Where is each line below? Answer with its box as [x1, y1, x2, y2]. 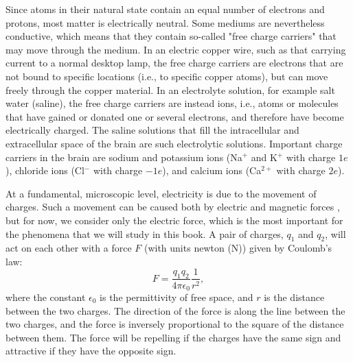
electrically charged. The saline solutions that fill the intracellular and [5, 123, 299, 137]
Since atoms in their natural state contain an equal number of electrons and [5, 2, 325, 16]
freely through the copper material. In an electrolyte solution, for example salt [5, 82, 335, 97]
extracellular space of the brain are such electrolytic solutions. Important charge [5, 136, 343, 150]
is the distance [264, 290, 325, 304]
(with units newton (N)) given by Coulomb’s [144, 241, 332, 255]
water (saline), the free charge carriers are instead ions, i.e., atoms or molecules [5, 96, 339, 110]
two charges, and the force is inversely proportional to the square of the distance [5, 317, 344, 331]
